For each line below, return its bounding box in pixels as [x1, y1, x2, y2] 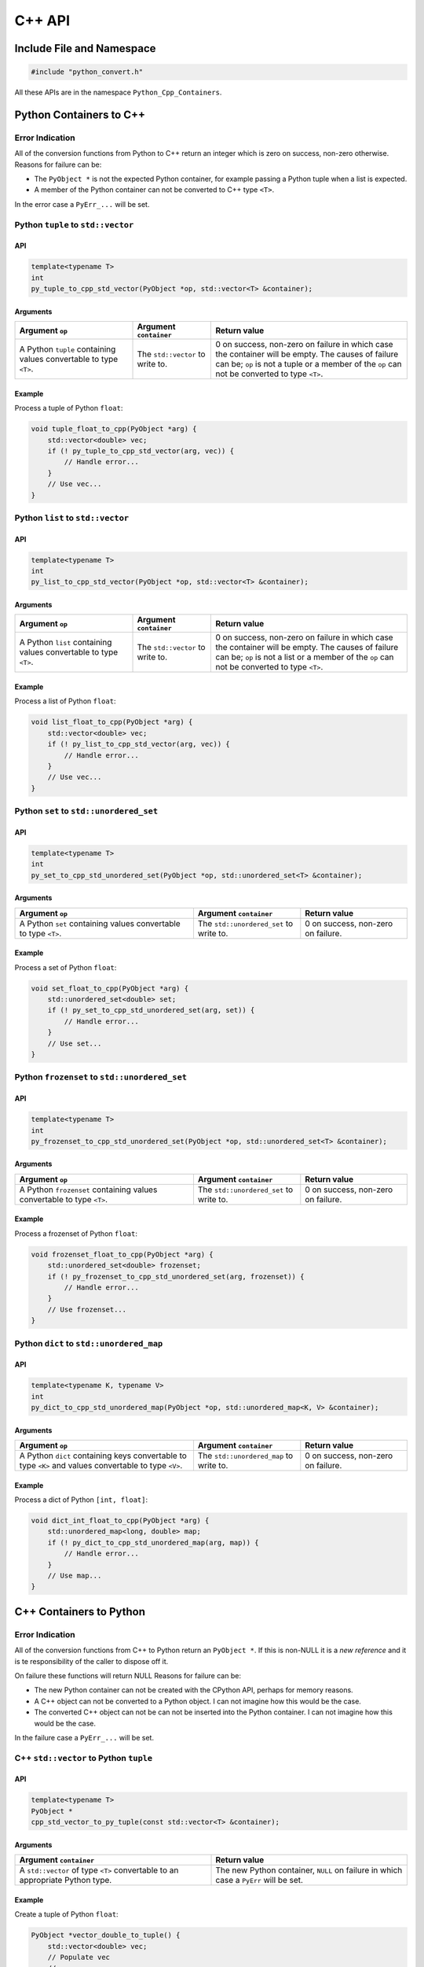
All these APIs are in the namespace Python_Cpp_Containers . [14, 87, 222, 98]
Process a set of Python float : [14, 962, 117, 972]
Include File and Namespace [14, 42, 156, 55]
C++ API [14, 12, 71, 29]
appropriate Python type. [19, 1875, 112, 1886]
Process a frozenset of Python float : [14, 1228, 137, 1238]
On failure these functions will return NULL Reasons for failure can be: [14, 1670, 241, 1680]
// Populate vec [47, 1953, 110, 1961]
